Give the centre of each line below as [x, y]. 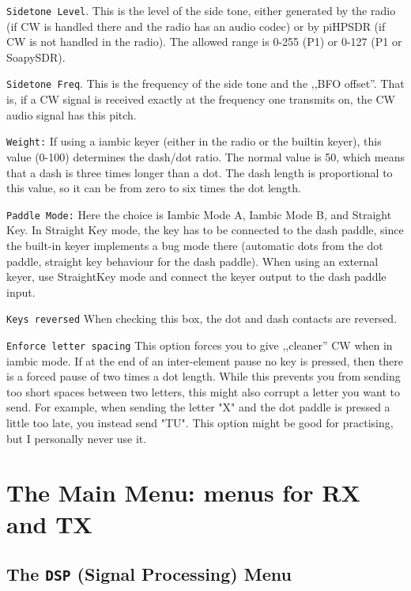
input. [21, 292]
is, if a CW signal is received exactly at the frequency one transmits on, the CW [201, 99]
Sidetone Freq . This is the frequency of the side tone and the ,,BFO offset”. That [205, 83]
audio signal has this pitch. [72, 114]
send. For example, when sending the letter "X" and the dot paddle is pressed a [198, 407]
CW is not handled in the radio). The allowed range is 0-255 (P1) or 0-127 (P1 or [204, 42]
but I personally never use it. [77, 438]
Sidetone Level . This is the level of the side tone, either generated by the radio [201, 10]
